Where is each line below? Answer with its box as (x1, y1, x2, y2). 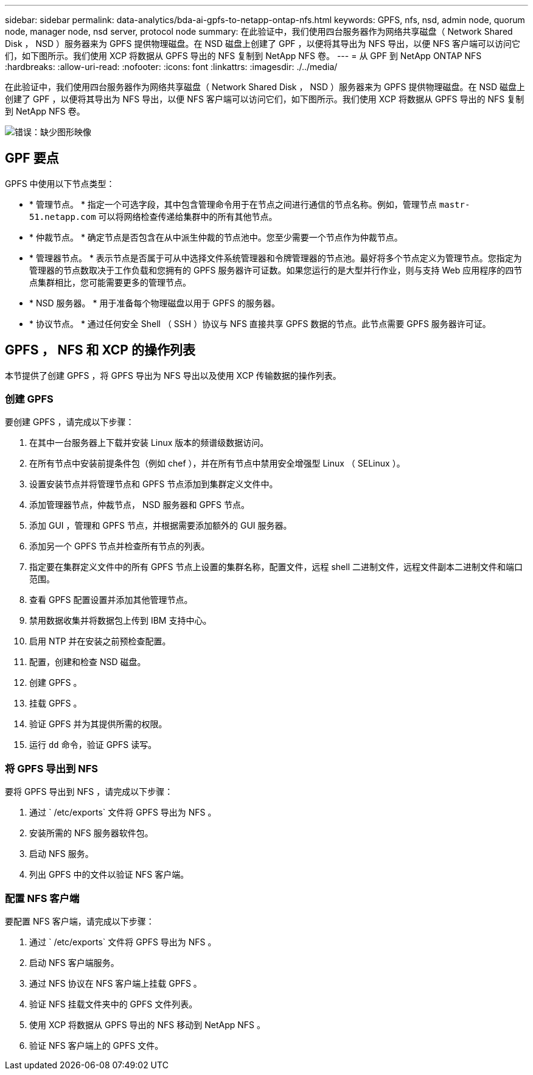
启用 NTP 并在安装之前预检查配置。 (29, 636, 171, 647)
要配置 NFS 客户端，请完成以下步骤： (5, 915, 155, 926)
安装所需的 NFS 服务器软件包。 (29, 828, 153, 839)
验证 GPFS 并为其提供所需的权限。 (29, 719, 167, 730)
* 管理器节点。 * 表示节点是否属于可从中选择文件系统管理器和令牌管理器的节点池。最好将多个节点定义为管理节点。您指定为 (29, 252, 522, 263)
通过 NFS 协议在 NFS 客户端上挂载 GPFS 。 (29, 978, 202, 989)
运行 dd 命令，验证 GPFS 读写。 (29, 739, 157, 750)
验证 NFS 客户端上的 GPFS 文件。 (29, 1040, 164, 1051)
